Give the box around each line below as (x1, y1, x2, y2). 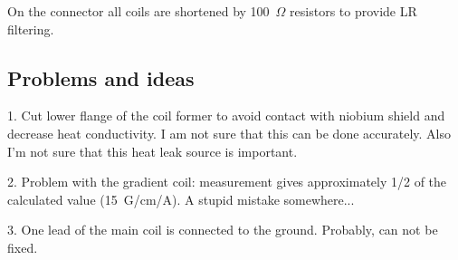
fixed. (7, 237, 38, 256)
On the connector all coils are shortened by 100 (7, 2, 270, 20)
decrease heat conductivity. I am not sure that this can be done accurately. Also (7, 123, 452, 142)
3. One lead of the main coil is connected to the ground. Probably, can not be (7, 220, 438, 239)
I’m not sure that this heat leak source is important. (7, 141, 298, 160)
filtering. (7, 19, 54, 38)
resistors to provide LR (290, 2, 417, 20)
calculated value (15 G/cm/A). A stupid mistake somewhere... (7, 189, 355, 208)
